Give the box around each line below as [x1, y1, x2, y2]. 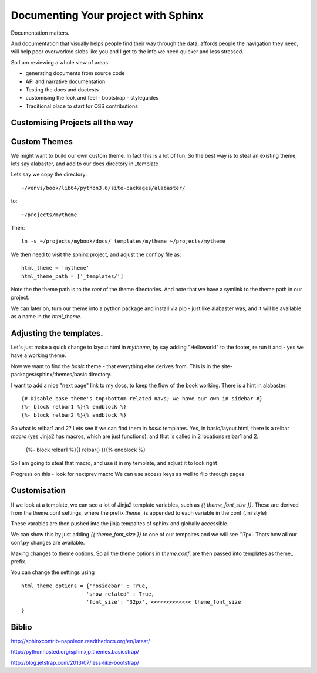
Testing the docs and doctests [25, 86, 99, 93]
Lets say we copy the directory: [11, 171, 87, 178]
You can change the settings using [11, 569, 95, 576]
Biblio [11, 622, 32, 632]
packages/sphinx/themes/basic [11, 371, 87, 378]
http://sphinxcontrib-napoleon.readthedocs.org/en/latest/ [11, 637, 150, 644]
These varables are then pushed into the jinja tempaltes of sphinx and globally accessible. [11, 520, 229, 527]
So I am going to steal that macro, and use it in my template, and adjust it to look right [11, 460, 217, 467]
